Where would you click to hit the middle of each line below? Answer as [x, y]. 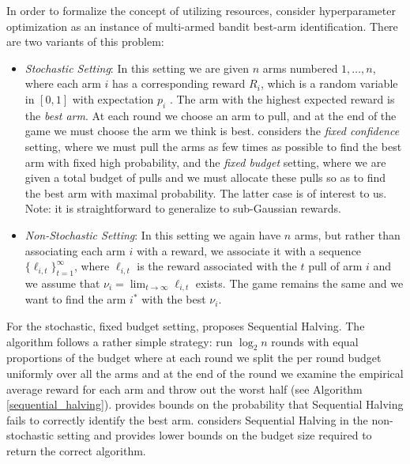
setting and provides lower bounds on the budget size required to [214, 435]
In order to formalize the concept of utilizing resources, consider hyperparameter [201, 10]
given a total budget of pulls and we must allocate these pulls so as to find [205, 177]
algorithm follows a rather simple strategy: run [120, 341]
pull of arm [335, 266]
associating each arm [75, 250]
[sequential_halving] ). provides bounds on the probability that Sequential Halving [205, 404]
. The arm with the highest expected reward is [282, 98]
